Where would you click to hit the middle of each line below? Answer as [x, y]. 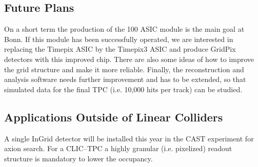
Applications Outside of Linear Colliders [114, 117]
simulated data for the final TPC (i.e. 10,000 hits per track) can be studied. [123, 89]
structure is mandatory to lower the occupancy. [78, 158]
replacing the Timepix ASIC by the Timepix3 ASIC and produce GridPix [120, 49]
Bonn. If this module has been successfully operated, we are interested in [119, 39]
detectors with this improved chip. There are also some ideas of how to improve [129, 59]
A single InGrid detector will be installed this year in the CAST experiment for [129, 138]
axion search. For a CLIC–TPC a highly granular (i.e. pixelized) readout [118, 148]
